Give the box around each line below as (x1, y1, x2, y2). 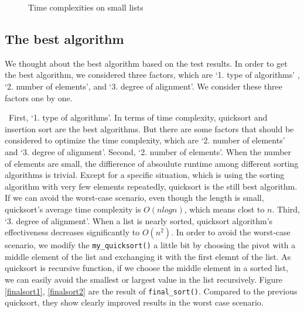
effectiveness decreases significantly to (5, 226, 140, 238)
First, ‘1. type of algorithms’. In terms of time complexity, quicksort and (8, 111, 268, 124)
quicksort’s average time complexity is (5, 203, 141, 215)
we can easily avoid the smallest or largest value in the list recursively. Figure (5, 273, 283, 285)
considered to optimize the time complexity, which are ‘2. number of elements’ (5, 134, 285, 146)
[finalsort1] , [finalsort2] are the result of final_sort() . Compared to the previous (5, 284, 298, 297)
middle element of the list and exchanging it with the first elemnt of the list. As (5, 250, 291, 262)
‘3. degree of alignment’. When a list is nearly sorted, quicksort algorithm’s (5, 214, 273, 227)
